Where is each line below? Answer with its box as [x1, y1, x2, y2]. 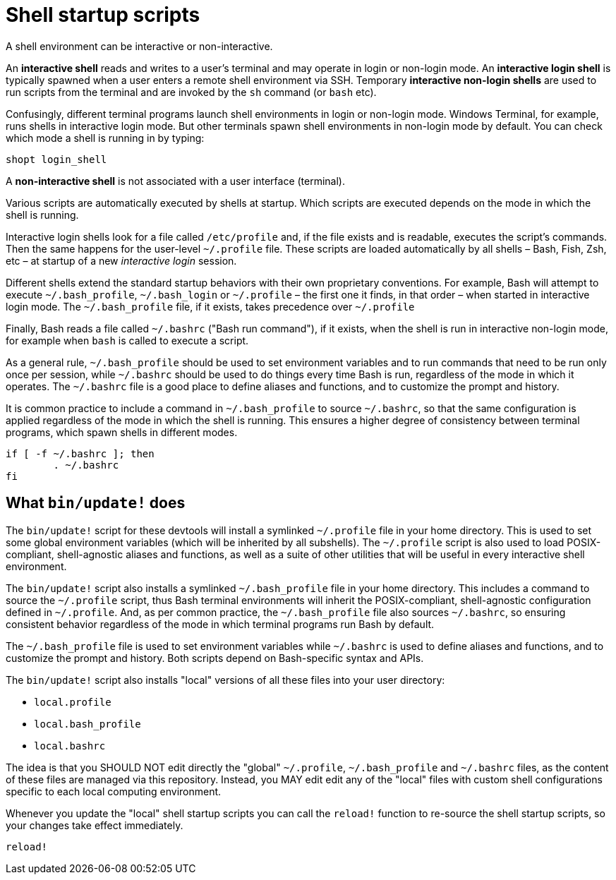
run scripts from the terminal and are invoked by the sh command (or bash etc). [6, 85, 377, 98]
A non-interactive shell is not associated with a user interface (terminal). [6, 174, 346, 187]
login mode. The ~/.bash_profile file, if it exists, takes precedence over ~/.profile [6, 300, 415, 313]
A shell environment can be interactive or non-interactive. [6, 40, 273, 52]
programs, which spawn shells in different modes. [6, 426, 238, 438]
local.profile [34, 696, 111, 708]
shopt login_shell [6, 153, 107, 165]
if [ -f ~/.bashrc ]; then [6, 447, 155, 459]
